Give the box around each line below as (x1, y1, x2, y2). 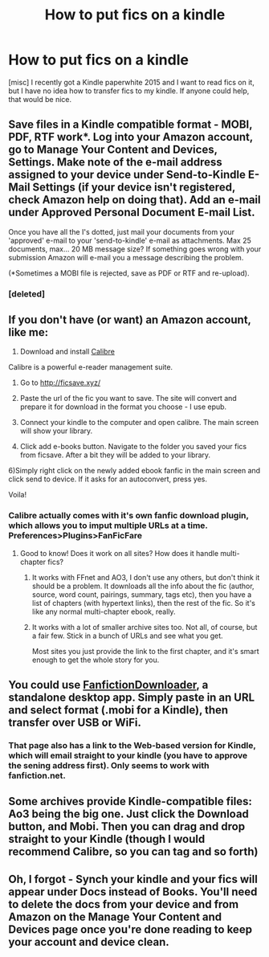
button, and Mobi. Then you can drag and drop (8, 820, 246, 833)
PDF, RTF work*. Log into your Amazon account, (8, 130, 253, 144)
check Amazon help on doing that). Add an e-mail (8, 193, 261, 207)
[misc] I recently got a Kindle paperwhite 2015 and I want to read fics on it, (8, 77, 255, 87)
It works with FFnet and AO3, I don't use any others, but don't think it (31, 572, 260, 582)
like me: (8, 325, 49, 339)
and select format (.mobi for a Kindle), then (8, 703, 229, 717)
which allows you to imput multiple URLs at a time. (8, 520, 208, 531)
